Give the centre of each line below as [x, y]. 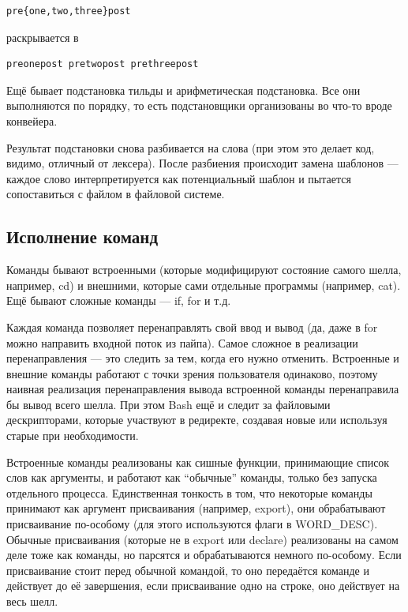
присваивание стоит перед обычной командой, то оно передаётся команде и [188, 570]
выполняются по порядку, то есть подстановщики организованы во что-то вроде [199, 105]
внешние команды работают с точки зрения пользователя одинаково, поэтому [192, 373]
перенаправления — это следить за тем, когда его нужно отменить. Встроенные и [203, 358]
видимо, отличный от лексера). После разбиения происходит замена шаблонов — [202, 163]
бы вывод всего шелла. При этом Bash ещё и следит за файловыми [168, 404]
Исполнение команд [82, 237]
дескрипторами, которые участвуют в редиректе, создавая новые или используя [197, 420]
